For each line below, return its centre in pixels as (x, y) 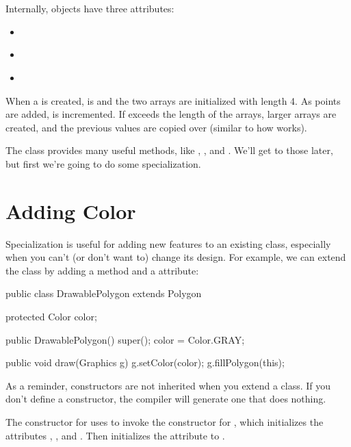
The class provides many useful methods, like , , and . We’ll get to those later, (169, 150)
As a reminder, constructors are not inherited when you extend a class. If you (168, 385)
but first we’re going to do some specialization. (103, 163)
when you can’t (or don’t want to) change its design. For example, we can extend (176, 257)
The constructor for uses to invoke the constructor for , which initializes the (165, 422)
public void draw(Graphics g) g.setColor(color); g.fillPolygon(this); (145, 362)
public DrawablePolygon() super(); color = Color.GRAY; (125, 339)
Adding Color (71, 210)
